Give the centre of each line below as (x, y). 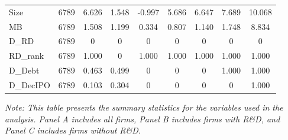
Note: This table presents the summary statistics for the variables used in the (144, 107)
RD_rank (27, 56)
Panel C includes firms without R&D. (73, 130)
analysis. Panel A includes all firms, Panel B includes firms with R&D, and (143, 119)
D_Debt (24, 70)
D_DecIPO (30, 84)
